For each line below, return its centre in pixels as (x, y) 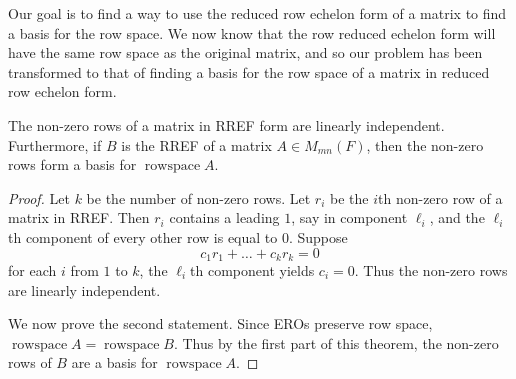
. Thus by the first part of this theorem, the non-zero (336, 342)
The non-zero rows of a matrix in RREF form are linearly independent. (226, 124)
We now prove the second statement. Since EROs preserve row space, (220, 323)
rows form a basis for (72, 164)
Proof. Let (39, 197)
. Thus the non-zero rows (431, 269)
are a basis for (114, 362)
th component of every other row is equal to (143, 236)
